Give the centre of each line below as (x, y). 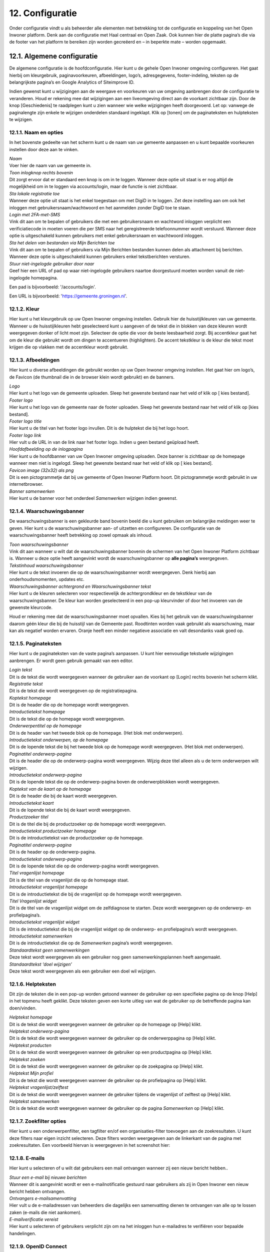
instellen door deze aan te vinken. (44, 149)
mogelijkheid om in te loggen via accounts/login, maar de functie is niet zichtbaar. (93, 187)
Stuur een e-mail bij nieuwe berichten (48, 1177)
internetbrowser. (26, 484)
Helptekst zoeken (27, 1059)
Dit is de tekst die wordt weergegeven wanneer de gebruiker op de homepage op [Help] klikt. (105, 1024)
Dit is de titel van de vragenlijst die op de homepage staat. (69, 880)
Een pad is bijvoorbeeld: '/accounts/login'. (52, 287)
